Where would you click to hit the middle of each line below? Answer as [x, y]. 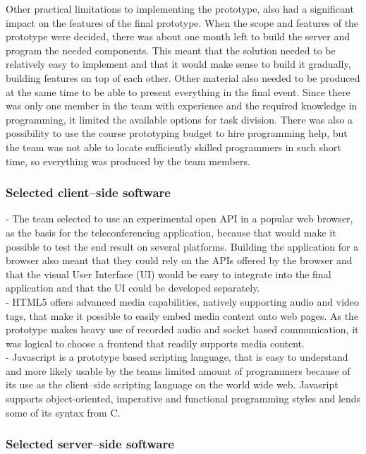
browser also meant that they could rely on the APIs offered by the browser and [179, 260]
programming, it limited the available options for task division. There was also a [179, 119]
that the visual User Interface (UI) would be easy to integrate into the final [169, 274]
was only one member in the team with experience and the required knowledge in [182, 106]
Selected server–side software [90, 444]
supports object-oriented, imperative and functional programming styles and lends [183, 399]
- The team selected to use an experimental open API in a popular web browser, [179, 219]
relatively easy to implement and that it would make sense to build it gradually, [178, 64]
